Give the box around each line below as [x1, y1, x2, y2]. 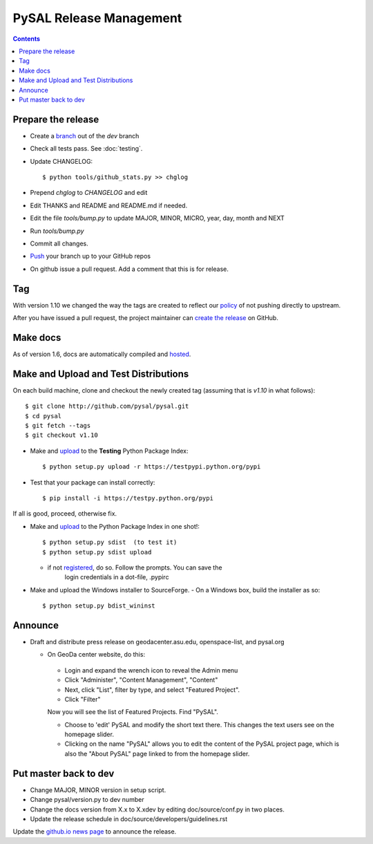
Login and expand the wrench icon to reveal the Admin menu [64, 666, 238, 674]
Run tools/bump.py [30, 227, 84, 235]
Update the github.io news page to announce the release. [12, 827, 177, 836]
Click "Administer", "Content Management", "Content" [64, 676, 218, 684]
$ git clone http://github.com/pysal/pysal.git [25, 402, 189, 411]
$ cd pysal [25, 412, 62, 420]
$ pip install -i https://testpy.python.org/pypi [42, 494, 214, 502]
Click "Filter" [64, 695, 101, 703]
